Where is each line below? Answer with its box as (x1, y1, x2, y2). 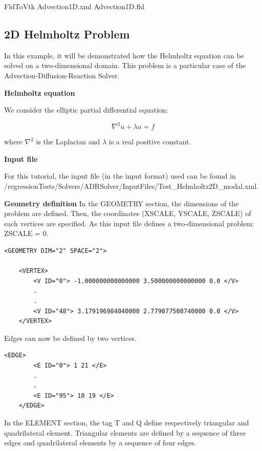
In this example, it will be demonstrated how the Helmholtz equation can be (4, 50, 244, 60)
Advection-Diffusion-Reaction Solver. (4, 70, 120, 80)
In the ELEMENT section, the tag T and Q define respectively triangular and (4, 417, 249, 427)
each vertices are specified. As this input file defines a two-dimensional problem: (4, 218, 254, 228)
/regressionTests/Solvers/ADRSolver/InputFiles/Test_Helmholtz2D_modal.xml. (4, 181, 258, 191)
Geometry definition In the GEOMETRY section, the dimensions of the (4, 198, 239, 208)
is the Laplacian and (36, 136, 100, 147)
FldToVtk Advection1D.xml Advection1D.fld (4, 1, 145, 11)
